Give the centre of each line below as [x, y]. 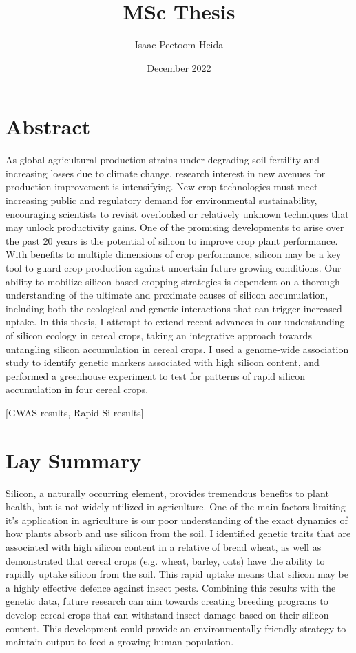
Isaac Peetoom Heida [179, 44]
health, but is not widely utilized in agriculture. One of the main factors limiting [176, 506]
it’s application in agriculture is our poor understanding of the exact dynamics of [177, 520]
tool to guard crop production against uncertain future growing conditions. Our [174, 268]
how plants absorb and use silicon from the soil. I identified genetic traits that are [178, 533]
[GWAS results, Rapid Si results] [75, 412]
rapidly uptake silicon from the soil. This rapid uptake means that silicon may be [177, 574]
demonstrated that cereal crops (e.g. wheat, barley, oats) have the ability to [165, 560]
